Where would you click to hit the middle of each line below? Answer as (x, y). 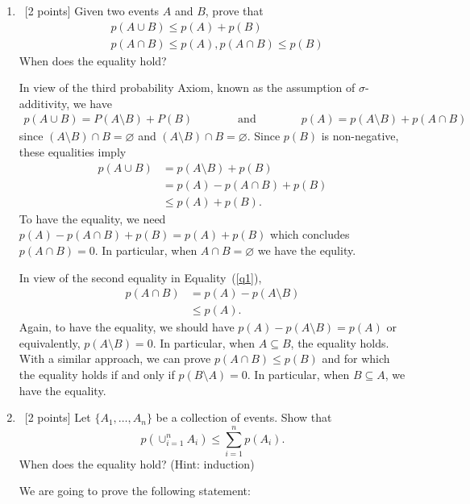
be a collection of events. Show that (244, 417)
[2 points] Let (58, 417)
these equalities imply (73, 152)
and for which (356, 358)
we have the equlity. (307, 250)
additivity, (44, 103)
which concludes (310, 234)
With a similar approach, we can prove (115, 358)
